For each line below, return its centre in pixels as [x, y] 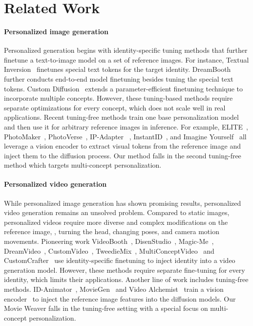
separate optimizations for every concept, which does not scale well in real [115, 107]
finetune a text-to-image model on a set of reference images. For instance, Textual [126, 59]
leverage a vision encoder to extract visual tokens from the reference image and [122, 146]
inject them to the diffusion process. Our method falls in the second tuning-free [123, 155]
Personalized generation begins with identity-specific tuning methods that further [126, 50]
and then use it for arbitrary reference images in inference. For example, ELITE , [126, 126]
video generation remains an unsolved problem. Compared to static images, [117, 212]
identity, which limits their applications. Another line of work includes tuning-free [126, 279]
